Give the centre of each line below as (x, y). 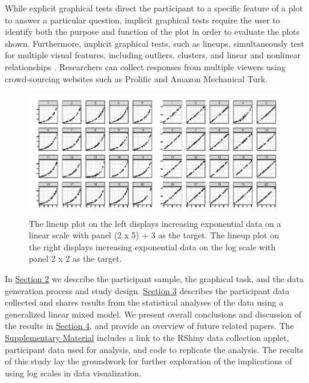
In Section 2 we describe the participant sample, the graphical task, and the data (154, 279)
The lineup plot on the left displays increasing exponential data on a (155, 223)
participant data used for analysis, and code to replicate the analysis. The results (154, 349)
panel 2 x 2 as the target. (75, 258)
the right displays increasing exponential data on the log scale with (152, 246)
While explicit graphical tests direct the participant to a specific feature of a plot (154, 8)
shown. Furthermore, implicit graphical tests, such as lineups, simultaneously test (155, 43)
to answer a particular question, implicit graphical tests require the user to (142, 20)
